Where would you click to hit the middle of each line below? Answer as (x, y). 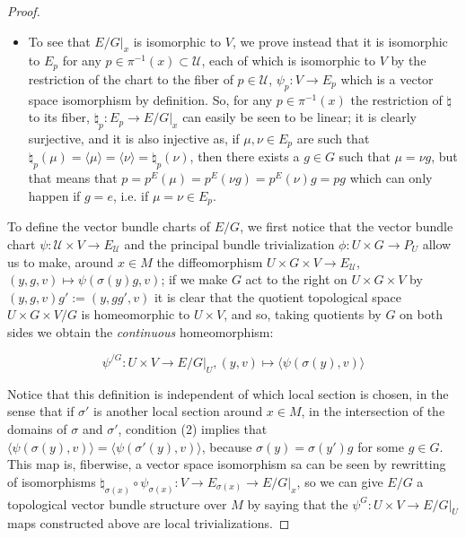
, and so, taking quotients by (303, 314)
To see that (59, 41)
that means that (73, 178)
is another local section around (178, 411)
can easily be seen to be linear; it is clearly (299, 117)
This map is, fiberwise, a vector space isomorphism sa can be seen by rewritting (227, 464)
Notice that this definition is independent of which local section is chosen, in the (228, 393)
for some (381, 446)
